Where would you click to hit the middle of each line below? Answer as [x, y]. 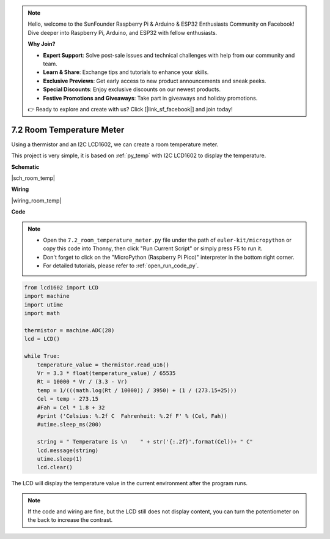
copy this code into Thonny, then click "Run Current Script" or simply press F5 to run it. [153, 248]
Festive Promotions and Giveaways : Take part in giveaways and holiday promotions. [150, 98]
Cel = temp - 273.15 [68, 399]
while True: [42, 356]
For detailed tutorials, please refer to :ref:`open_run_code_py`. [121, 266]
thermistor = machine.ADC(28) [69, 331]
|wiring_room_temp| [36, 200]
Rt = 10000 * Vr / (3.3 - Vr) [82, 382]
